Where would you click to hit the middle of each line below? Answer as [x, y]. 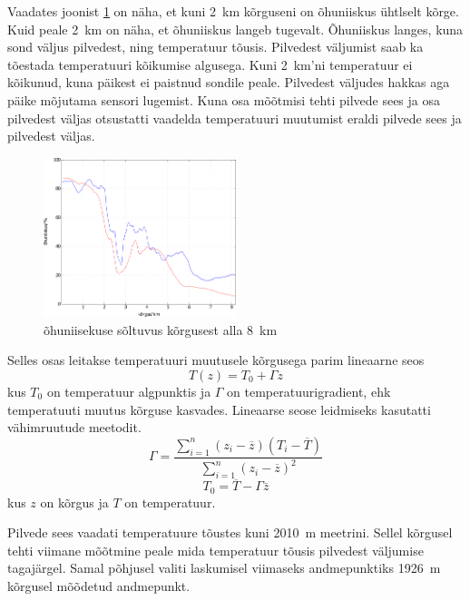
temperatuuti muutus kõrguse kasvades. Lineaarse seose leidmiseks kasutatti [219, 409]
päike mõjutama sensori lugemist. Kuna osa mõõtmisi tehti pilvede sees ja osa [224, 99]
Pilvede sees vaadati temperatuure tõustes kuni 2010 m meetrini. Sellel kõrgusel [230, 532]
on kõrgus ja [74, 502]
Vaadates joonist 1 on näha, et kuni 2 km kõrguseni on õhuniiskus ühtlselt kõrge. [233, 11]
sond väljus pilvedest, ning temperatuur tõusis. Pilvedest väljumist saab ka [215, 47]
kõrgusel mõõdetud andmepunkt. [99, 586]
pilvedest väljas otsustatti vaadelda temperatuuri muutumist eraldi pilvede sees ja [235, 118]
